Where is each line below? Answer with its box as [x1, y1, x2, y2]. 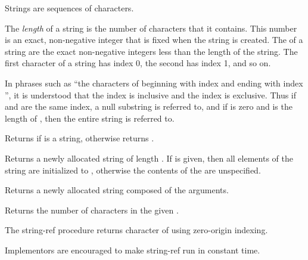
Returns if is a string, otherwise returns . [5, 132, 154, 144]
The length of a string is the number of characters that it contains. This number [5, 21, 297, 34]
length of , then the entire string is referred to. [5, 112, 175, 124]
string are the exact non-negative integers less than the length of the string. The [5, 45, 298, 57]
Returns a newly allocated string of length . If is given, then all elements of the [5, 151, 293, 164]
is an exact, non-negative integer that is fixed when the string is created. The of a [5, 33, 303, 46]
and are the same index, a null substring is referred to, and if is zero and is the [5, 100, 293, 113]
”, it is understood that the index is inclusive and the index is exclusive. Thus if [5, 88, 297, 101]
